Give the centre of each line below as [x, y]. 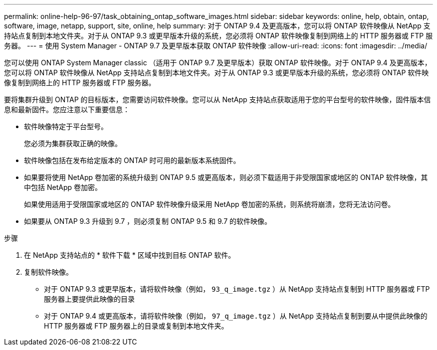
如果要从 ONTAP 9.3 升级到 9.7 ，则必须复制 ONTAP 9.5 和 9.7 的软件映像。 [148, 221]
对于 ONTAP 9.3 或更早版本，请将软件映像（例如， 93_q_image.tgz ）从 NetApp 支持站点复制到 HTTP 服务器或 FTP [237, 289]
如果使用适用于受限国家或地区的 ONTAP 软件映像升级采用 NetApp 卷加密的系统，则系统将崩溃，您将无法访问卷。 [210, 204]
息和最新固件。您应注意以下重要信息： [67, 109]
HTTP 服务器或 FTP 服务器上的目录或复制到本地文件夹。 [136, 326]
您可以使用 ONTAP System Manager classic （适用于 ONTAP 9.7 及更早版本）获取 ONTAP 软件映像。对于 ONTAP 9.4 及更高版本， [218, 63]
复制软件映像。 [48, 272]
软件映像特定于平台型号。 [66, 126]
